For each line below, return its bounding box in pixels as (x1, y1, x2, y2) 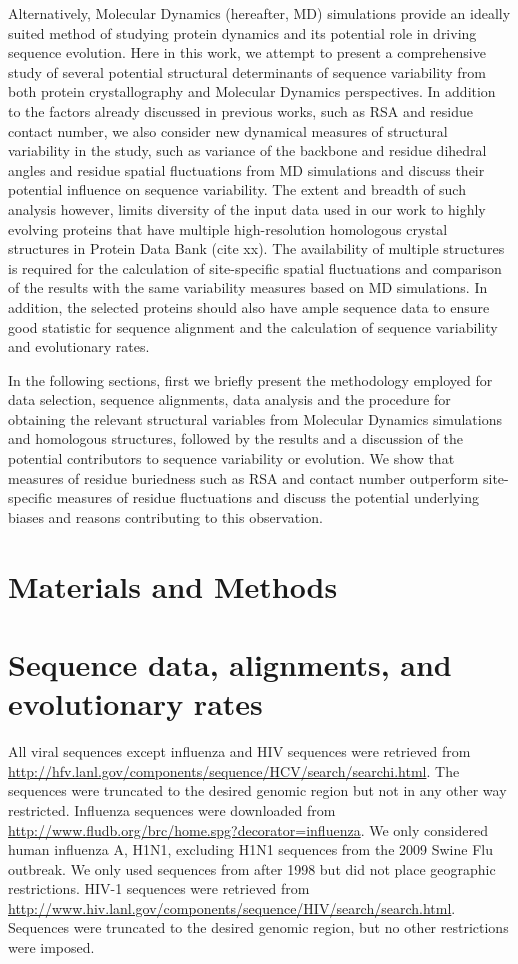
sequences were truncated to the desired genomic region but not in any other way (8, 780, 507, 801)
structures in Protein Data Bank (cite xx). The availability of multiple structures (8, 238, 505, 259)
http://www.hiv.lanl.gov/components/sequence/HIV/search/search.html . (8, 897, 456, 918)
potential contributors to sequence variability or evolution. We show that (8, 448, 455, 469)
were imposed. (8, 937, 95, 958)
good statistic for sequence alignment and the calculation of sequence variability (8, 316, 498, 337)
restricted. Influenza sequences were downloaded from (8, 799, 336, 820)
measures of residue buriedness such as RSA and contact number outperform (8, 467, 479, 488)
